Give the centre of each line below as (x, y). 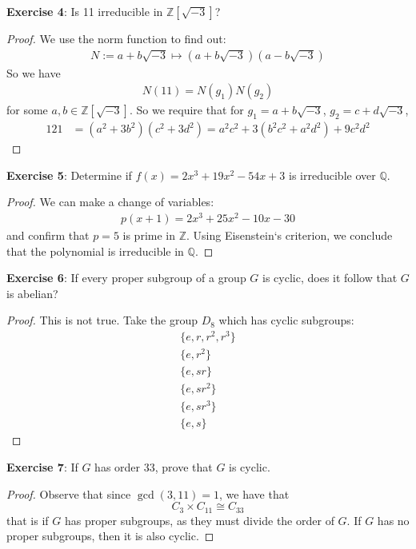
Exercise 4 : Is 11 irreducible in (85, 11)
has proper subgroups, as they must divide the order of (199, 520)
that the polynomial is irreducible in (95, 251)
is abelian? (32, 293)
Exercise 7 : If (42, 467)
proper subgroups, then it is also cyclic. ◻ (110, 536)
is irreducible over (332, 175)
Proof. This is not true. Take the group (102, 320)
